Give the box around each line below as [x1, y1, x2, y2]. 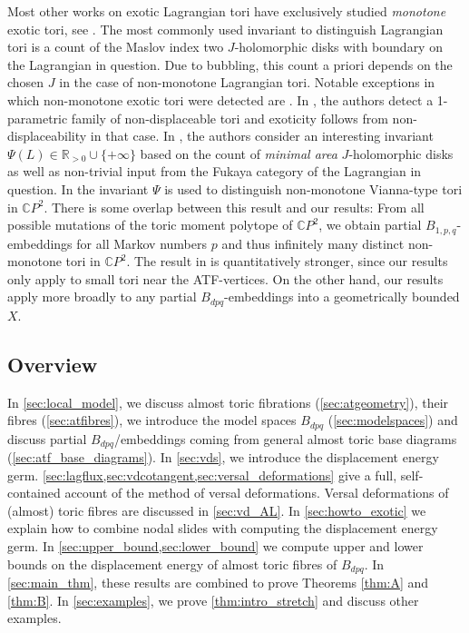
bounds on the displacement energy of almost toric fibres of [7, 554, 337, 573]
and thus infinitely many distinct [221, 233, 405, 252]
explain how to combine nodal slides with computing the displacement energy [7, 519, 438, 538]
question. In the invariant [7, 179, 149, 198]
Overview [7, 350, 98, 378]
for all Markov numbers [76, 233, 208, 252]
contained [7, 483, 61, 502]
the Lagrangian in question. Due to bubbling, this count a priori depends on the [7, 54, 453, 74]
